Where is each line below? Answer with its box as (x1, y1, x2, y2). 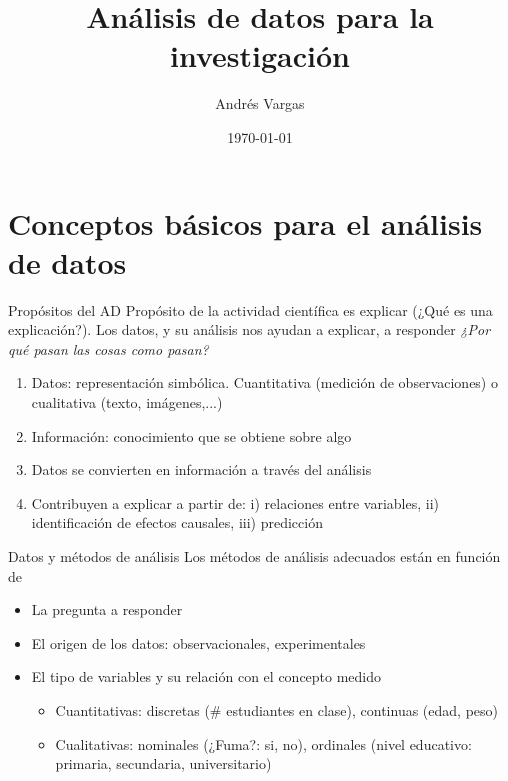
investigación (170, 35, 350, 76)
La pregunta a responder (31, 599, 183, 620)
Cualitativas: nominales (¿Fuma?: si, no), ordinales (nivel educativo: (55, 733, 472, 754)
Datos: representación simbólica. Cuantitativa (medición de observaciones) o (31, 372, 498, 393)
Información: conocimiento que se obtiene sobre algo (31, 425, 352, 446)
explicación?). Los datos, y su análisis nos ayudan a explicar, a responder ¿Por (8, 319, 491, 340)
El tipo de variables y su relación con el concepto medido (31, 666, 382, 687)
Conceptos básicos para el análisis (8, 202, 483, 243)
